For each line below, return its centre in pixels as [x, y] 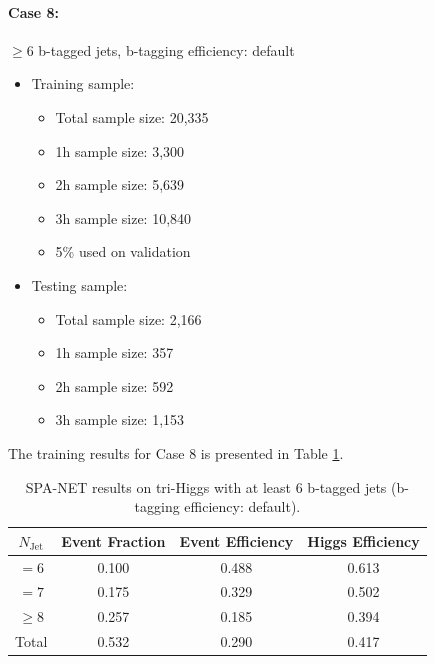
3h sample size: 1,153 [120, 419]
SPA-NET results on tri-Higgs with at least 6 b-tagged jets [206, 486]
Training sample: [83, 83]
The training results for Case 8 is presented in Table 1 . [176, 452]
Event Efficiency [236, 540]
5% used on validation [123, 251]
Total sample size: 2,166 [128, 318]
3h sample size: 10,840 [123, 217]
